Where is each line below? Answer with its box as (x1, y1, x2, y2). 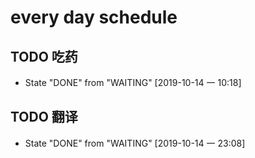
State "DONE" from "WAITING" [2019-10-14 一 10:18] (24, 77, 242, 88)
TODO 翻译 (10, 109, 78, 126)
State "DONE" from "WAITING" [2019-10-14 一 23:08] (24, 137, 246, 149)
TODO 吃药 (10, 48, 78, 65)
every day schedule (10, 6, 178, 29)
